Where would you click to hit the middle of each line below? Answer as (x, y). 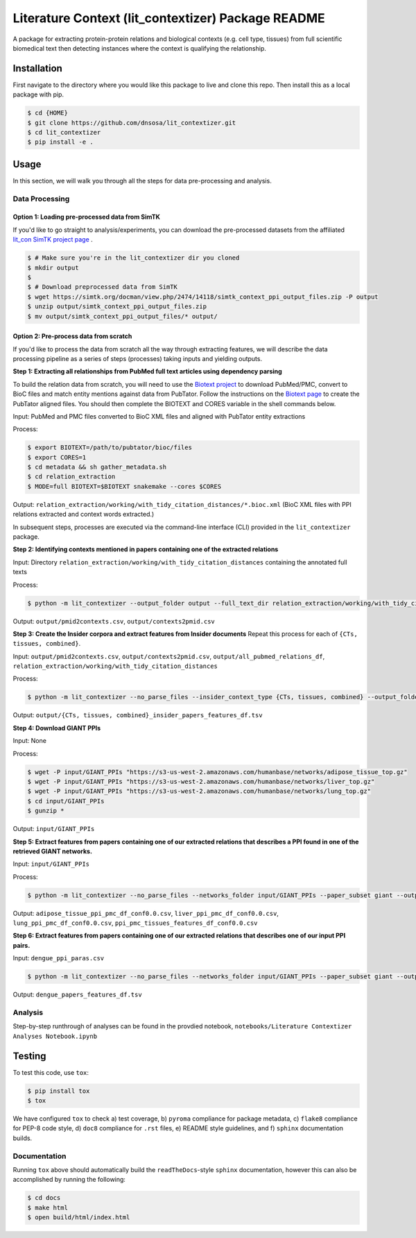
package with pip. (38, 94)
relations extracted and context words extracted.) (84, 515)
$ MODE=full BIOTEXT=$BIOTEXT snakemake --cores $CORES (124, 486)
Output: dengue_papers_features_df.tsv (77, 995)
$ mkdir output (53, 268)
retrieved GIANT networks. (53, 851)
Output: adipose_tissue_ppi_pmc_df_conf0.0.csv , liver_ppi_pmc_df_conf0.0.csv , (146, 913)
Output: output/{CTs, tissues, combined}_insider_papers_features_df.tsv (138, 715)
